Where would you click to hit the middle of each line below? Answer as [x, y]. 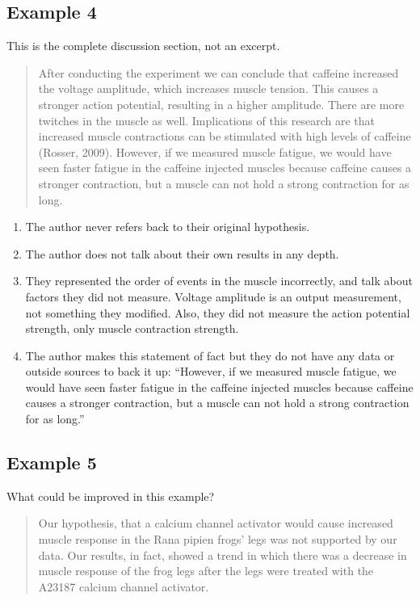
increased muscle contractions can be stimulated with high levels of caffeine [225, 136]
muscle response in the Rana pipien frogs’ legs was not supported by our [218, 539]
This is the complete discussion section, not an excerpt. [143, 46]
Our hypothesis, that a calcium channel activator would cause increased [216, 523]
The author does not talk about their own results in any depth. [182, 253]
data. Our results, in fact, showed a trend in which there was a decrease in [223, 555]
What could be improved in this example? [111, 496]
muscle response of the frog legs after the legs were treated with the [206, 571]
